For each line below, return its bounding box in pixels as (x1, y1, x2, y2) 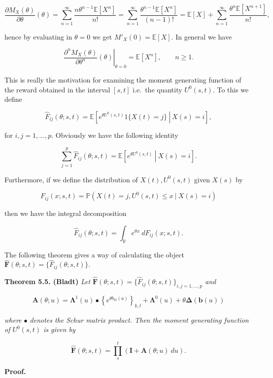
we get (92, 31, 112, 42)
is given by (43, 324, 75, 335)
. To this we (212, 84, 249, 94)
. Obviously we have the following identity (51, 129, 178, 140)
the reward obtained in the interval (4, 84, 110, 94)
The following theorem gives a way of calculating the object (4, 249, 184, 259)
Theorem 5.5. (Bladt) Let (4, 276, 91, 287)
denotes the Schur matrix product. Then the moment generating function (30, 314, 249, 325)
